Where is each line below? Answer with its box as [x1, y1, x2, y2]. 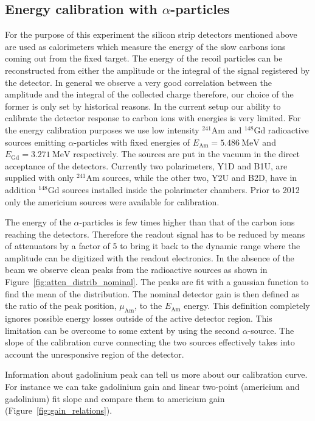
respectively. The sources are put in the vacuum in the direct [73, 147, 300, 160]
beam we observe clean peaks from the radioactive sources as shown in [5, 263, 268, 276]
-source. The [247, 324, 294, 336]
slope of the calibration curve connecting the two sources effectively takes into [5, 336, 295, 348]
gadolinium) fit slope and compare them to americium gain [5, 392, 225, 405]
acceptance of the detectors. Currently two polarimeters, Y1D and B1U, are [5, 159, 288, 172]
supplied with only [5, 171, 74, 184]
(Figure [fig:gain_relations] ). [5, 404, 112, 417]
